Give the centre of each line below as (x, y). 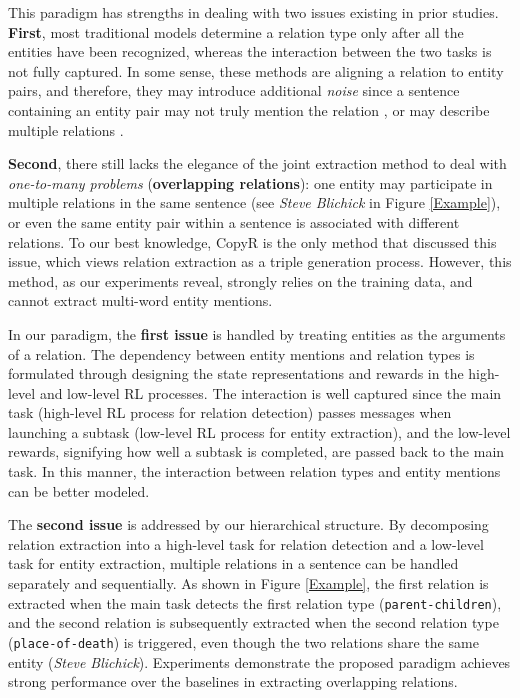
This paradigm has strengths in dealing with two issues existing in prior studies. (253, 12)
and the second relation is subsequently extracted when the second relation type (253, 622)
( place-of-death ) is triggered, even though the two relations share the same (243, 641)
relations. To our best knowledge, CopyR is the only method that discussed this (252, 241)
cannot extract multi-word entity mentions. (140, 300)
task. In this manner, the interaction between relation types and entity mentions (254, 471)
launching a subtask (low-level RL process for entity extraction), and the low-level (259, 431)
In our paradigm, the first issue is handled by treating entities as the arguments (257, 333)
